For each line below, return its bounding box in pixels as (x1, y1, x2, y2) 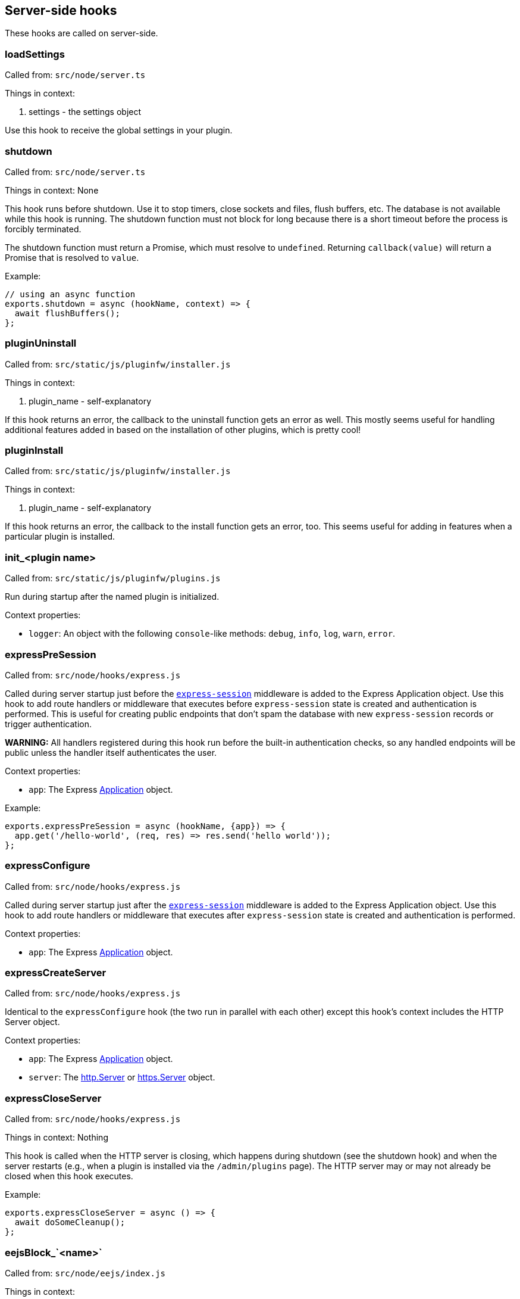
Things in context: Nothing (5, 1132, 108, 1143)
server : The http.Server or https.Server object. (29, 1072, 215, 1083)
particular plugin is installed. (5, 531, 115, 542)
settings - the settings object (29, 107, 142, 117)
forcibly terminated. (5, 223, 82, 234)
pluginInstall (5, 444, 64, 457)
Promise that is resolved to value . (5, 252, 139, 263)
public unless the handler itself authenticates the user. (5, 747, 217, 758)
